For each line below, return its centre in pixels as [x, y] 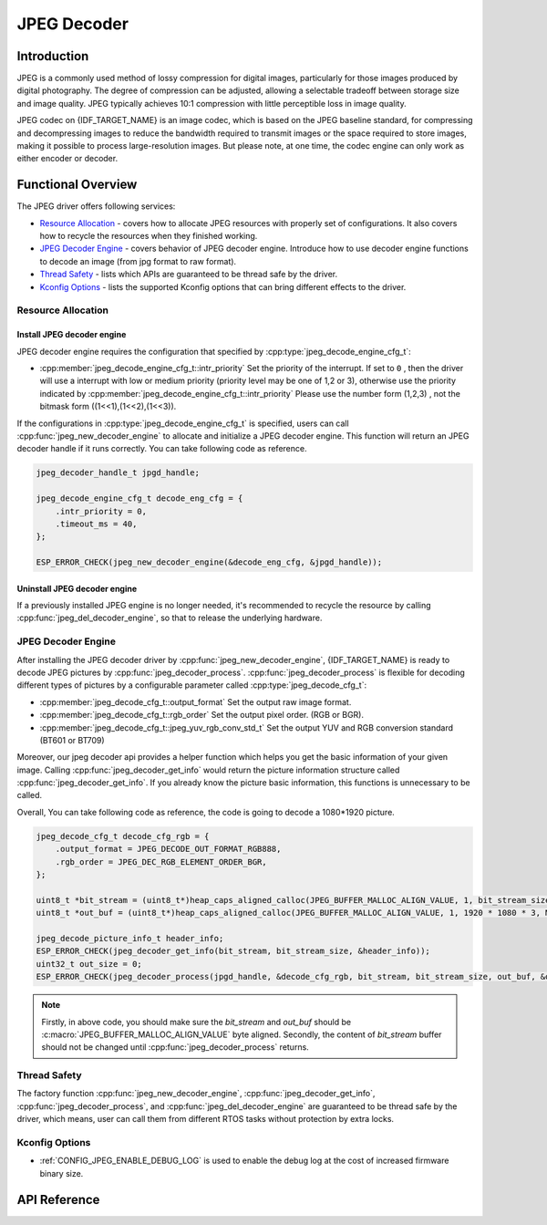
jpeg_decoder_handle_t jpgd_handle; [118, 473]
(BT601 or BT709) [72, 740]
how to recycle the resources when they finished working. [149, 236]
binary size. [62, 1173]
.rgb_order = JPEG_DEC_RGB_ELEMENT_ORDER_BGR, [161, 862]
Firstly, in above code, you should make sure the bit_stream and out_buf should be [196, 1022]
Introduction [53, 56]
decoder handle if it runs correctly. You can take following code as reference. [162, 449]
